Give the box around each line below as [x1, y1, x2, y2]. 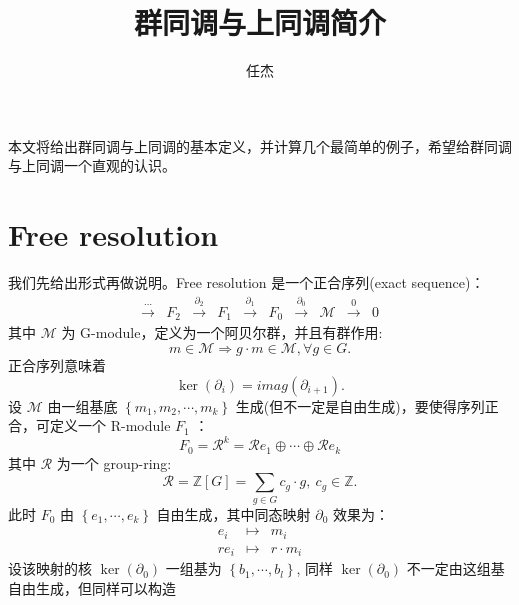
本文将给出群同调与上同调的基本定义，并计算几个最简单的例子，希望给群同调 [8, 135, 512, 156]
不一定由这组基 [406, 558, 505, 579]
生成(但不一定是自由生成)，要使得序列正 [235, 395, 499, 416]
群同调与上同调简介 [133, 2, 386, 43]
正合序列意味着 [8, 354, 106, 375]
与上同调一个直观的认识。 [8, 155, 176, 176]
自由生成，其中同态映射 [156, 503, 311, 524]
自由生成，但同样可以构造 [8, 577, 176, 598]
